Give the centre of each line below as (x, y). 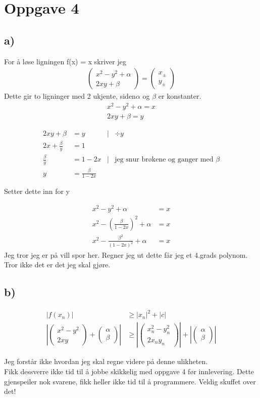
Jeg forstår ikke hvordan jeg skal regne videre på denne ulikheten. (106, 361)
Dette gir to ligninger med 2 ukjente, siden (70, 96)
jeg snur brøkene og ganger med (164, 160)
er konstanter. (180, 96)
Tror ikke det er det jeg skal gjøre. (57, 265)
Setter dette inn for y (37, 191)
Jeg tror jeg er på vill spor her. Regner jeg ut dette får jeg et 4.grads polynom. (126, 254)
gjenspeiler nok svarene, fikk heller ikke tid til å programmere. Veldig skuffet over (130, 381)
